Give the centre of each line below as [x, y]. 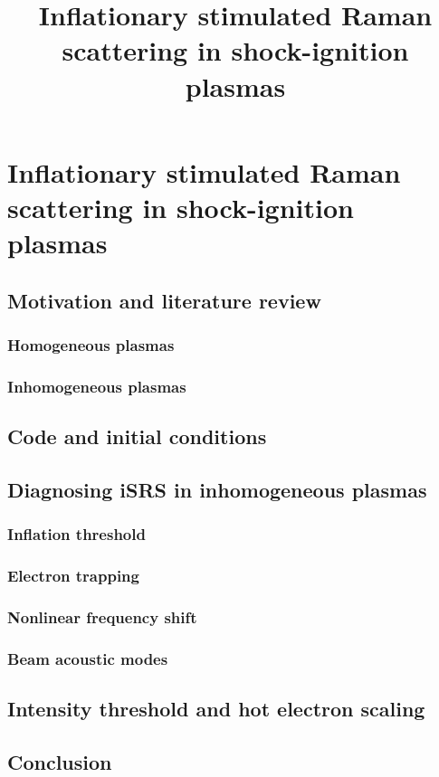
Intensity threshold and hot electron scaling [216, 709]
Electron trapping [73, 576]
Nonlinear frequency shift [102, 616]
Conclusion [60, 761]
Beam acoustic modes [88, 658]
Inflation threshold [76, 534]
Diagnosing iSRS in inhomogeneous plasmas [217, 489]
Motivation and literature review [164, 300]
